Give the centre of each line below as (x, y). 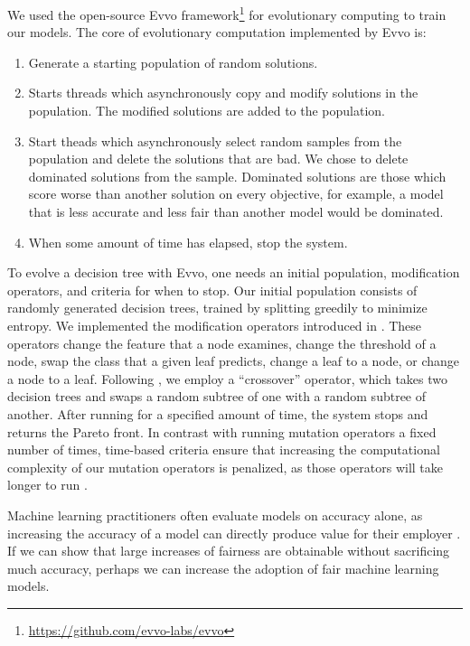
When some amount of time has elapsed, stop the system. (188, 242)
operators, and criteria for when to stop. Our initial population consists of (212, 290)
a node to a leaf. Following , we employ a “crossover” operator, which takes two (228, 378)
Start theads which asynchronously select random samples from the (215, 140)
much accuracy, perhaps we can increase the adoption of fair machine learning (223, 568)
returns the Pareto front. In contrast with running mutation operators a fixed (222, 431)
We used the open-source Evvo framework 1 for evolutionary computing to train (227, 13)
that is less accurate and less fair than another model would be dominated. (236, 211)
